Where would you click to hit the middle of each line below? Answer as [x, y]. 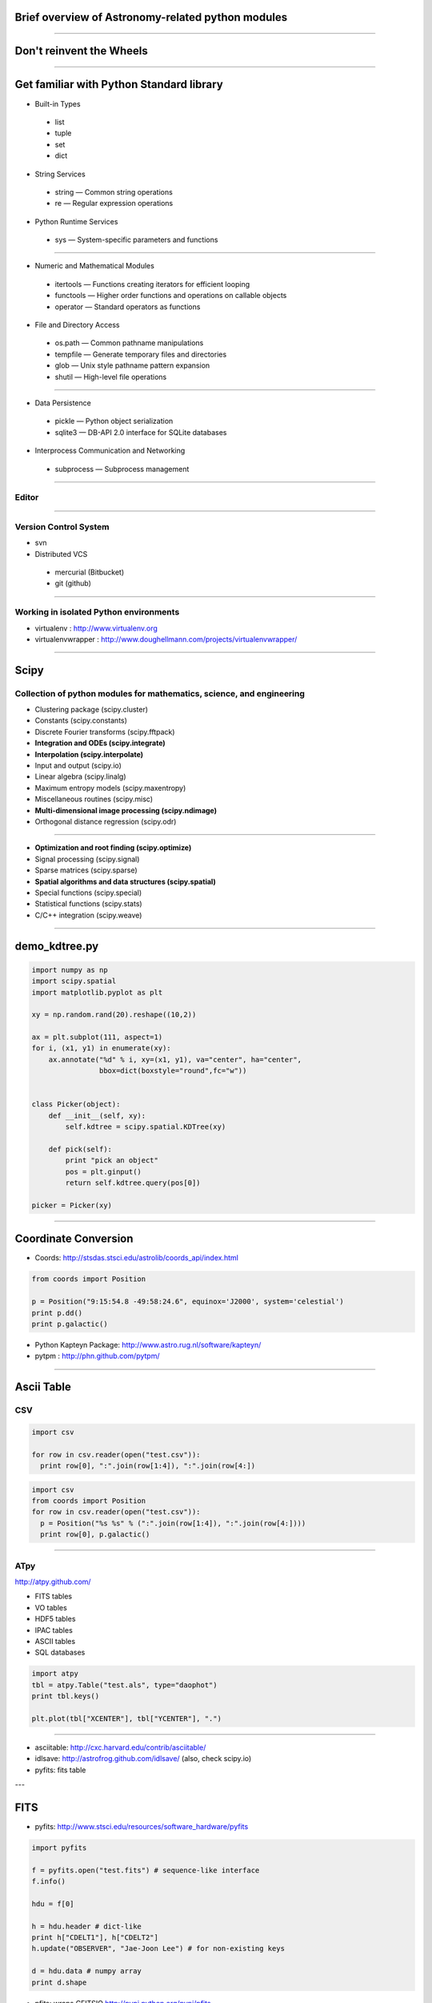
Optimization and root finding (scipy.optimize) [113, 848]
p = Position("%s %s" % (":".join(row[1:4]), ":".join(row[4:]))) [173, 1523]
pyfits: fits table [60, 1770]
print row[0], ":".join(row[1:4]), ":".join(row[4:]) [148, 1466]
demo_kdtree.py [57, 946]
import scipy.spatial [74, 981]
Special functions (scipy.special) [88, 893]
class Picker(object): [76, 1104]
